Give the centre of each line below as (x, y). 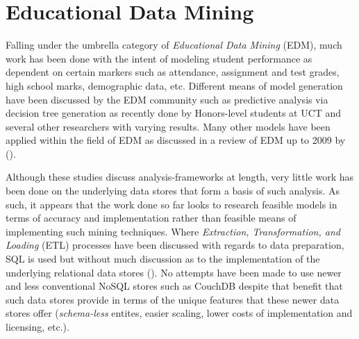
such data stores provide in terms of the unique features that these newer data (173, 299)
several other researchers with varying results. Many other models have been (168, 126)
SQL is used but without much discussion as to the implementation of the (163, 259)
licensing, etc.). (37, 326)
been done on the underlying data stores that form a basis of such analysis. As (173, 191)
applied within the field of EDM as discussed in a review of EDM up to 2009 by (176, 140)
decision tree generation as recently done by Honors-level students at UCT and (174, 113)
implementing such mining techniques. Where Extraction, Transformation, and (173, 231)
